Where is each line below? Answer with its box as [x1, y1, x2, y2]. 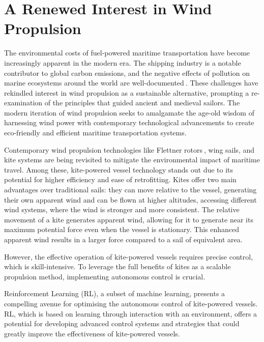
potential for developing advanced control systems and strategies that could [4, 318, 240, 329]
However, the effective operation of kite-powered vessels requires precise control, [4, 251, 253, 262]
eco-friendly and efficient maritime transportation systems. [4, 127, 187, 138]
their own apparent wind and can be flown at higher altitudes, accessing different [4, 194, 257, 205]
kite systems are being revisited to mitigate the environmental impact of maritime [4, 154, 260, 165]
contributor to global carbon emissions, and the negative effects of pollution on [4, 67, 250, 78]
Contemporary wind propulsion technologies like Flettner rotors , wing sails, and [4, 144, 255, 155]
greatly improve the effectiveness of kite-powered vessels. [4, 328, 180, 338]
